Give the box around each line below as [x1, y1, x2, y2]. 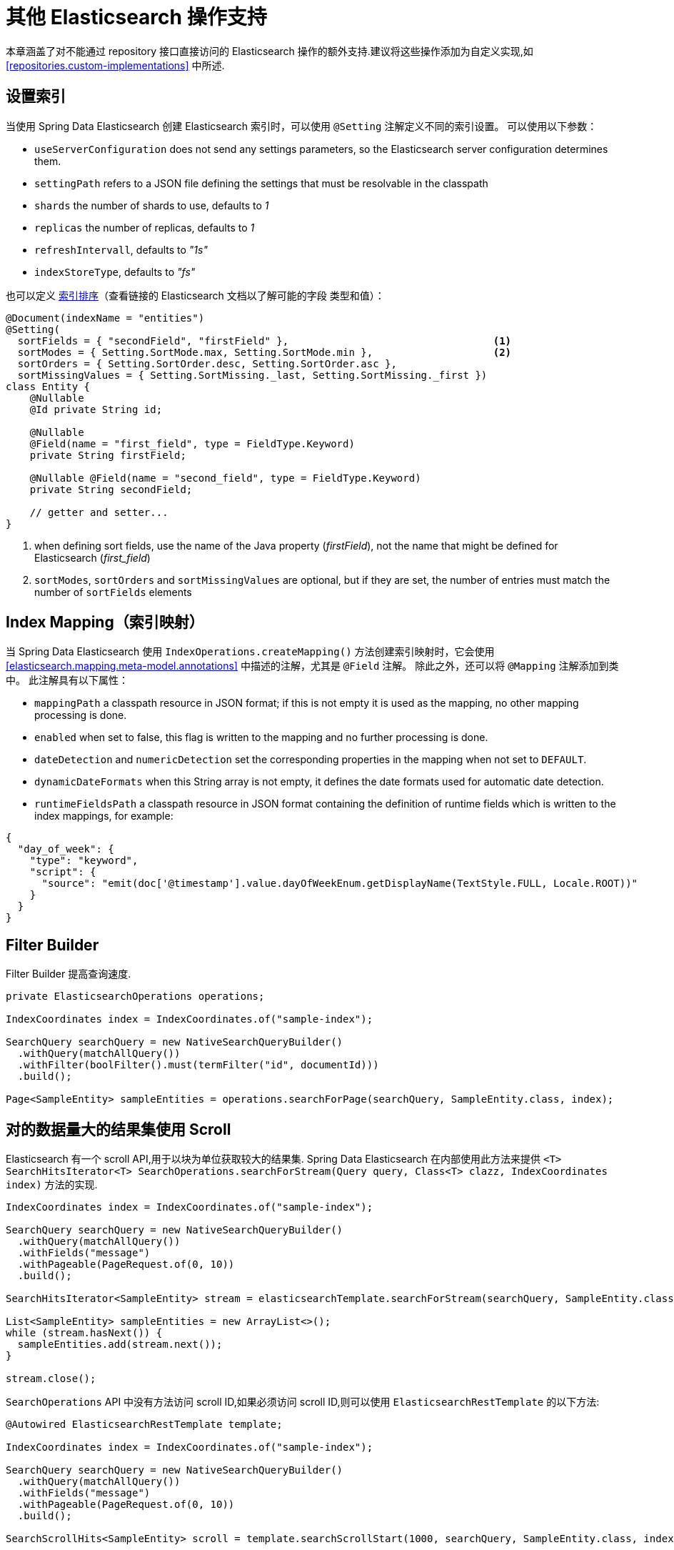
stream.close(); [6, 1373, 96, 1385]
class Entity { [6, 380, 91, 392]
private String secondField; [29, 483, 193, 495]
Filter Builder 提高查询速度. [6, 968, 131, 980]
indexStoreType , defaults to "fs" [34, 265, 196, 278]
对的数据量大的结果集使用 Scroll [6, 1120, 231, 1138]
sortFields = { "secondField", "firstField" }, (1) [17, 334, 512, 347]
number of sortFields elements [34, 585, 192, 598]
